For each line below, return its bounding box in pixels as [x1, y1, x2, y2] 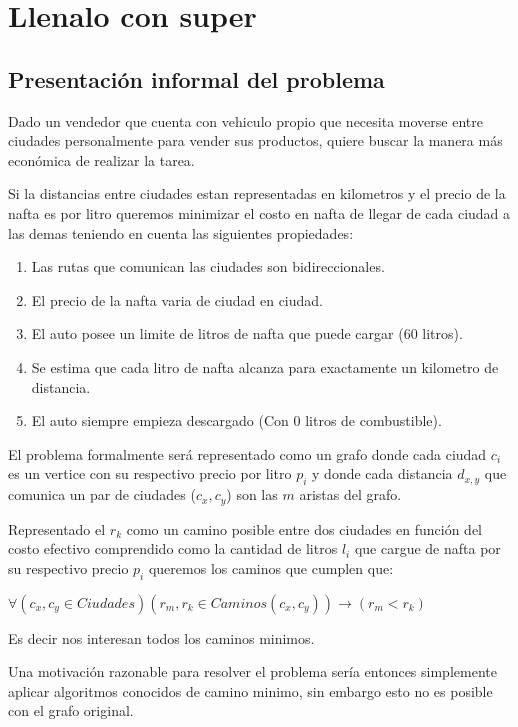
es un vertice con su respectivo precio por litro [8, 463, 292, 484]
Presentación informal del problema [8, 63, 385, 94]
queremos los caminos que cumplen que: [148, 557, 394, 578]
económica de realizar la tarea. [8, 149, 195, 170]
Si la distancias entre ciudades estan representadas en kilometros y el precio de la [8, 183, 506, 204]
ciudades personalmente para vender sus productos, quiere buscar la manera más [8, 130, 503, 151]
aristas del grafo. [299, 484, 402, 505]
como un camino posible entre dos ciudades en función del [126, 518, 482, 539]
